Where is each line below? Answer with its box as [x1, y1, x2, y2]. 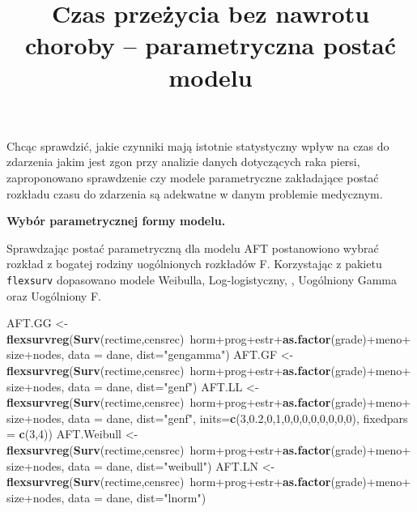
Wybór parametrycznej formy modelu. [6, 212, 226, 229]
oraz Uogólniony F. [6, 287, 101, 304]
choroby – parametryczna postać [24, 28, 397, 62]
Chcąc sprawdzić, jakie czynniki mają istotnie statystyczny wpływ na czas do [6, 137, 389, 154]
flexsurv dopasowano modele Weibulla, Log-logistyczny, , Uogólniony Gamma [6, 271, 398, 288]
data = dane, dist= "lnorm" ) [67, 489, 206, 506]
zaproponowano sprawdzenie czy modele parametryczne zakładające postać [6, 169, 379, 186]
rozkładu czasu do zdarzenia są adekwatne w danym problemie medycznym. [6, 185, 383, 202]
